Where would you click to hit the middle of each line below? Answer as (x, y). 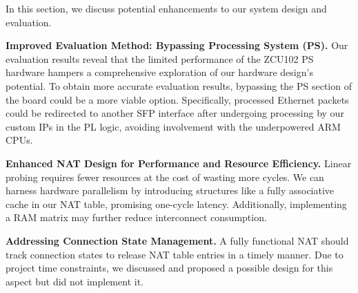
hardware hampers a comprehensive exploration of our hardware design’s (159, 72)
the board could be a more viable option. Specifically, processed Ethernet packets (177, 99)
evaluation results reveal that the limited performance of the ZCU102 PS (160, 58)
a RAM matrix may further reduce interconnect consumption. (136, 217)
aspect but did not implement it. (74, 281)
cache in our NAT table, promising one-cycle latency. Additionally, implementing (176, 204)
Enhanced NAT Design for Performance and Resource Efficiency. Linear (179, 163)
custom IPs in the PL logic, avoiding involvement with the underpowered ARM (173, 126)
